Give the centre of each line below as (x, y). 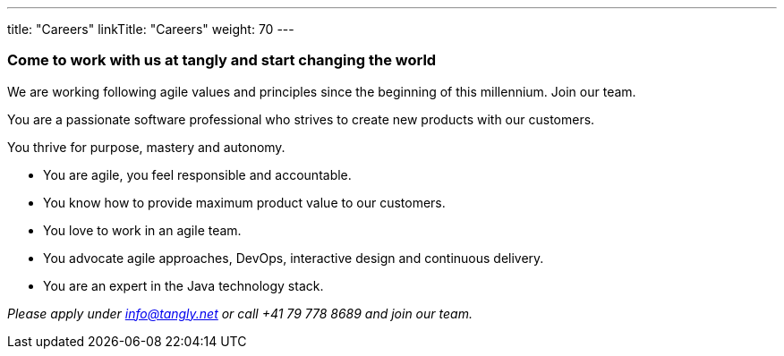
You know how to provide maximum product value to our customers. (244, 202)
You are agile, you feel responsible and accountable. (197, 174)
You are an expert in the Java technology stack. (183, 285)
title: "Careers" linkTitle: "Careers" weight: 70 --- (151, 29)
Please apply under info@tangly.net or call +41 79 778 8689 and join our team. (240, 313)
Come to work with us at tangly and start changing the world (222, 60)
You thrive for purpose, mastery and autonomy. (146, 147)
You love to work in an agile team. (142, 230)
